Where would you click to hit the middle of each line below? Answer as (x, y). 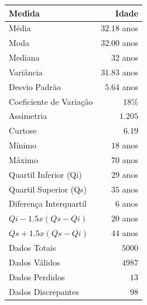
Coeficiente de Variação (51, 101)
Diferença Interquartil (48, 203)
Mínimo (23, 145)
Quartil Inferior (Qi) (45, 174)
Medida (24, 13)
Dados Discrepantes (44, 291)
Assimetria (28, 116)
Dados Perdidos (37, 276)
